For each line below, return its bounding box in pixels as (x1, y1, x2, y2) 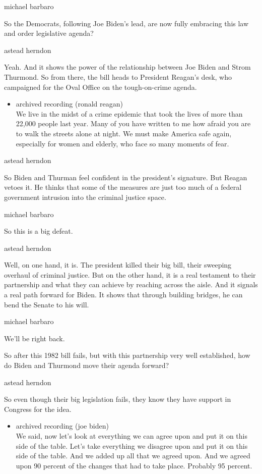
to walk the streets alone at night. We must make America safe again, (16, 128, 232, 138)
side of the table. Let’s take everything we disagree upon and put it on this (16, 440, 248, 451)
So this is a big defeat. (4, 226, 73, 236)
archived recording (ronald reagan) (16, 98, 123, 109)
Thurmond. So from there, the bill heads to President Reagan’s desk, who (4, 71, 232, 82)
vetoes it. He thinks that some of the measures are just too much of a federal (4, 182, 242, 192)
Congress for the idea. (4, 403, 72, 414)
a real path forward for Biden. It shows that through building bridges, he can (4, 289, 243, 300)
